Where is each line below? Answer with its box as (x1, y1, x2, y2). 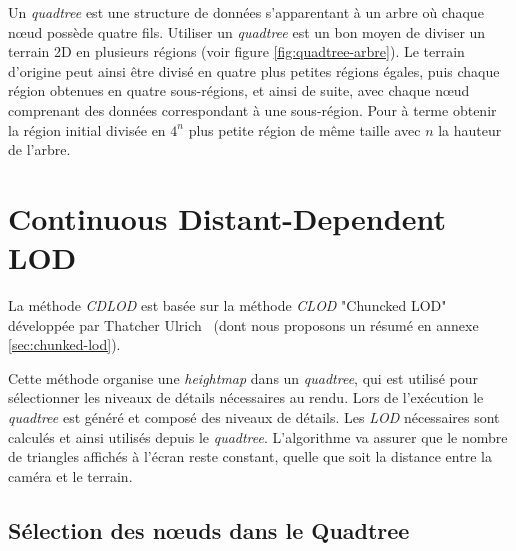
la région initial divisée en (8, 119, 166, 140)
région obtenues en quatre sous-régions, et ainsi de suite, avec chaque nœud (8, 80, 470, 101)
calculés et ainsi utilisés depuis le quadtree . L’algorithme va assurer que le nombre (8, 426, 508, 447)
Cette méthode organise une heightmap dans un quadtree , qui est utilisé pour (8, 367, 478, 388)
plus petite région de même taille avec (188, 119, 421, 140)
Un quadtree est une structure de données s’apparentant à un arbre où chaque (8, 2, 484, 22)
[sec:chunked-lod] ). (8, 334, 121, 355)
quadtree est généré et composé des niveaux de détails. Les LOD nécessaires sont (8, 407, 500, 428)
